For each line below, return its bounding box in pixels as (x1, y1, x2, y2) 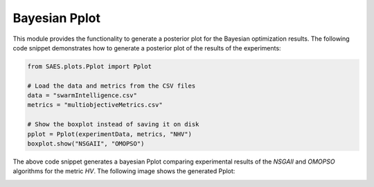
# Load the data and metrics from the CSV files (27, 81, 196, 90)
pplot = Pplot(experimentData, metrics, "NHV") (27, 130, 192, 138)
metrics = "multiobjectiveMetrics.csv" (27, 101, 163, 109)
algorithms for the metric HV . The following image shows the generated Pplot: (12, 167, 235, 175)
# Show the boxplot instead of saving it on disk (27, 121, 199, 128)
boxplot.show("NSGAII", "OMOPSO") (27, 140, 145, 148)
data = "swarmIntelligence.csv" (27, 92, 138, 99)
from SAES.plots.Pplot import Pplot (27, 62, 152, 70)
